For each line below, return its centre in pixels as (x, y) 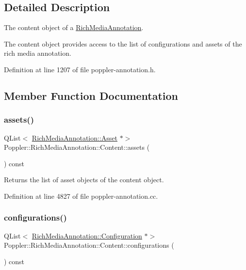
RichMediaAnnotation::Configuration (87, 235)
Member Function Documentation (91, 95)
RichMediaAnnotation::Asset (74, 137)
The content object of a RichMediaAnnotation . (74, 27)
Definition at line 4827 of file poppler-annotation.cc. (81, 196)
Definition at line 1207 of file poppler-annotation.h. (80, 69)
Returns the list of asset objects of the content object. (84, 180)
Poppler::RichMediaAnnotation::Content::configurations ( (89, 245)
